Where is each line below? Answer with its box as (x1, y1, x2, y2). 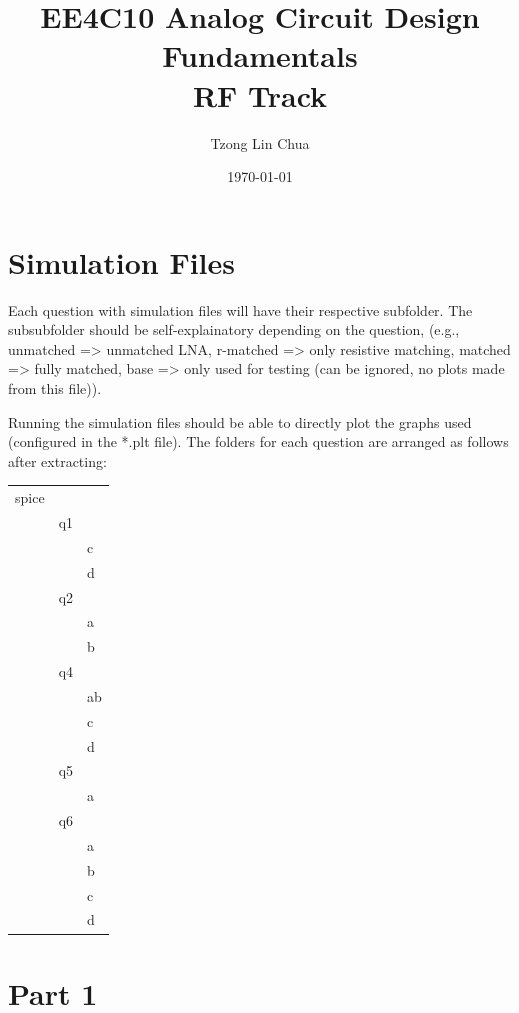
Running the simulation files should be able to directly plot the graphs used (8, 411, 472, 432)
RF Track (192, 74, 328, 115)
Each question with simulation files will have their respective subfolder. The (8, 299, 473, 320)
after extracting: (8, 450, 107, 471)
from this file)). (8, 378, 102, 398)
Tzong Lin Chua (210, 132, 310, 153)
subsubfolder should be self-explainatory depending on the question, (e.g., (8, 319, 460, 340)
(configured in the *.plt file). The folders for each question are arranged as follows (8, 431, 509, 452)
